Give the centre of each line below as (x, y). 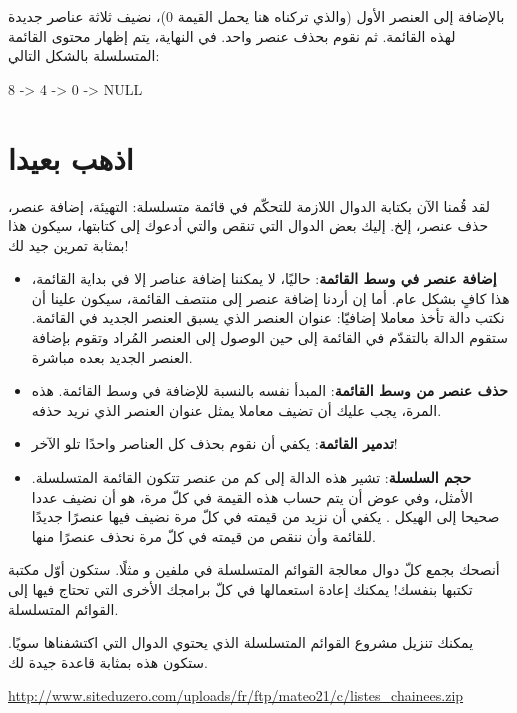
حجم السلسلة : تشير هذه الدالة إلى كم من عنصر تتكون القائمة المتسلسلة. (251, 477)
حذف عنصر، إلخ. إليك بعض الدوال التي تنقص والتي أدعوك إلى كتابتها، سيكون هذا (248, 225)
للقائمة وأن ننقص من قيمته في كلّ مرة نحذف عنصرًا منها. (204, 535)
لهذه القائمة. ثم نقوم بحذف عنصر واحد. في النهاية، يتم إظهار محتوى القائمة (232, 35)
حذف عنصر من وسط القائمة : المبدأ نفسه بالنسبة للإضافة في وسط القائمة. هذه (269, 390)
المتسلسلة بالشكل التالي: (84, 55)
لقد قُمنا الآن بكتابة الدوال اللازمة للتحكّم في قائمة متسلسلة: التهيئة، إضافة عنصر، (249, 205)
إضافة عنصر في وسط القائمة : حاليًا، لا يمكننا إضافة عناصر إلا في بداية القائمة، (264, 278)
